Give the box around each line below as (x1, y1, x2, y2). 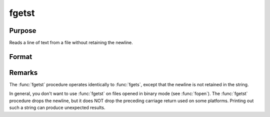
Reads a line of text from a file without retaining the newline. (9, 40, 133, 46)
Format (9, 52, 32, 61)
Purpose (9, 26, 36, 35)
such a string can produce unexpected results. (9, 105, 105, 111)
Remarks (9, 68, 38, 77)
